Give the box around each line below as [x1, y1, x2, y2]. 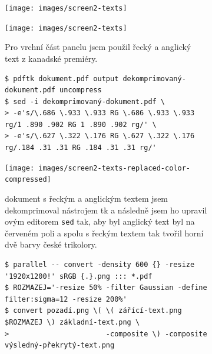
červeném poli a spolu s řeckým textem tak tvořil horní [5, 226, 204, 239]
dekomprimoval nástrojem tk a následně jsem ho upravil [5, 203, 207, 216]
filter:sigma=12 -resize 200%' [5, 295, 127, 303]
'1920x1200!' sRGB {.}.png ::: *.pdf [5, 272, 153, 280]
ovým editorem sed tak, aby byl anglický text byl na [5, 215, 195, 228]
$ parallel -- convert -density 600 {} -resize [5, 261, 195, 269]
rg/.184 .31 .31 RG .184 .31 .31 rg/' [5, 143, 157, 152]
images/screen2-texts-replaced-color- [38, 163, 190, 172]
